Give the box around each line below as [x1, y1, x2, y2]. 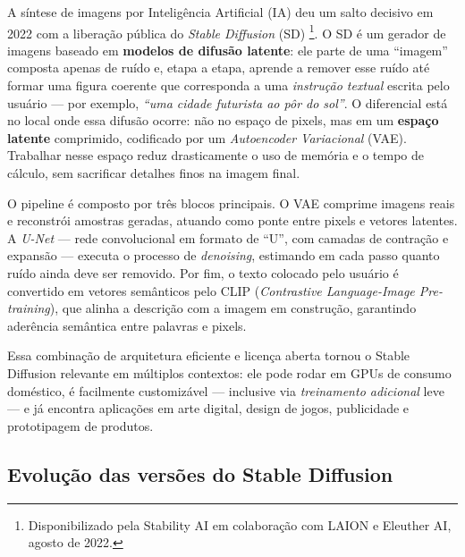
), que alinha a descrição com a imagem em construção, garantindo [49, 299, 417, 317]
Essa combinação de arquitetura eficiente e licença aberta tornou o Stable [7, 346, 410, 365]
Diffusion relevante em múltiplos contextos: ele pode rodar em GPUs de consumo [7, 363, 452, 382]
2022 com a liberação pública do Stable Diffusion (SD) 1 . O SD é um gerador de [7, 21, 446, 42]
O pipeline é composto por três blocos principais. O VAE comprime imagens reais [7, 193, 455, 212]
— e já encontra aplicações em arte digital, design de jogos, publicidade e [7, 399, 410, 418]
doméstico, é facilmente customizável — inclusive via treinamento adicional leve [7, 381, 444, 400]
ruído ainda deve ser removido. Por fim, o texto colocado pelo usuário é [7, 263, 399, 282]
